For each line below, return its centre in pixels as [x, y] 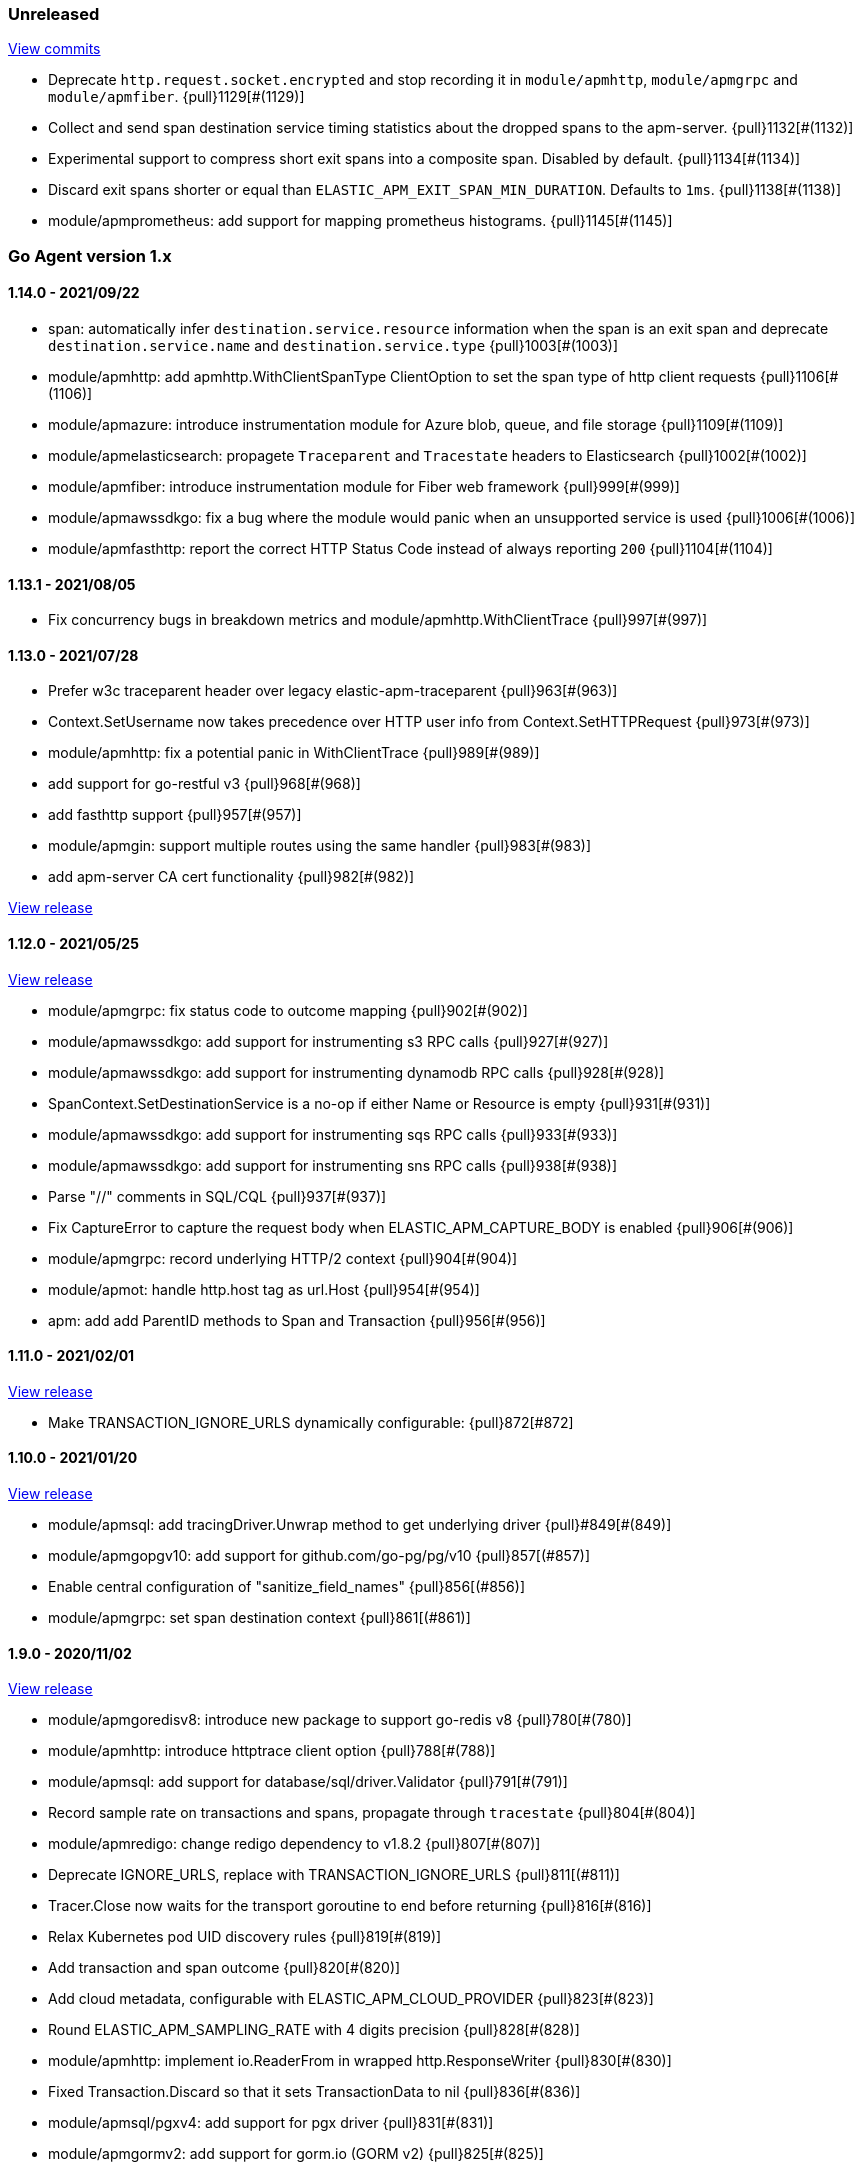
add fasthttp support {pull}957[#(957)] [175, 815]
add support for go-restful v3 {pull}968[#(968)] [204, 784]
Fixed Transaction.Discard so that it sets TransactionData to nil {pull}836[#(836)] [314, 2092]
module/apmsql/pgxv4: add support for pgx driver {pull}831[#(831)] [271, 2123]
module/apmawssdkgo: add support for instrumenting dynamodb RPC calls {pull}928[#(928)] [356, 1072]
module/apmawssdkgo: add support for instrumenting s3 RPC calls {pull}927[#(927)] [328, 1041]
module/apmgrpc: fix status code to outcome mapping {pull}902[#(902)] [288, 1010]
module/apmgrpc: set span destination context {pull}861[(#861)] [259, 1618]
